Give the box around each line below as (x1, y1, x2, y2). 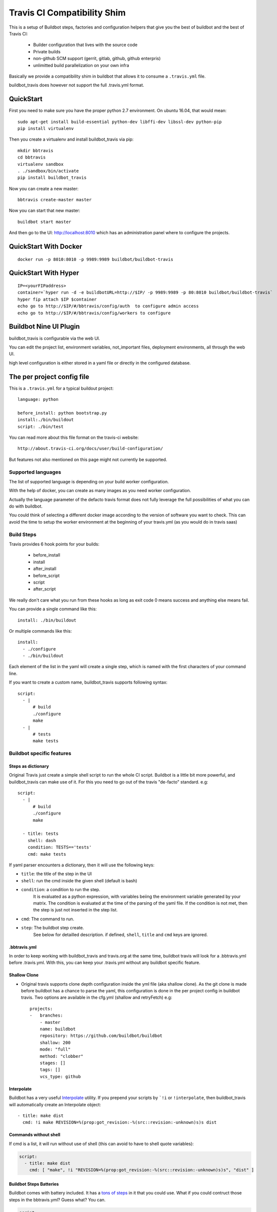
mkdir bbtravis (17, 148, 54, 153)
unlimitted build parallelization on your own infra (33, 62, 129, 68)
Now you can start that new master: (9, 207, 80, 213)
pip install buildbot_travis (17, 175, 87, 180)
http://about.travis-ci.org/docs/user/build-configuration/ (17, 446, 163, 451)
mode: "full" (39, 1047, 71, 1052)
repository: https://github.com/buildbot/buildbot (39, 1033, 163, 1038)
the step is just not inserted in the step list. (33, 907, 118, 913)
